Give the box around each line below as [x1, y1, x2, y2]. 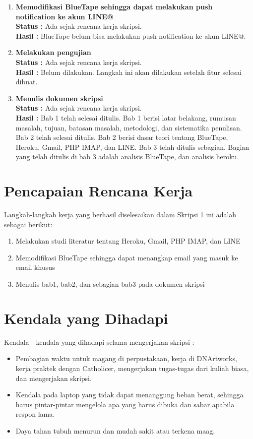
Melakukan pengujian [15, 47, 91, 58]
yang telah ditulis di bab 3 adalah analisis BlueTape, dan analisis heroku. [15, 151, 239, 162]
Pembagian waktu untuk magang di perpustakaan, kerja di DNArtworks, [15, 353, 237, 364]
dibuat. [15, 76, 38, 87]
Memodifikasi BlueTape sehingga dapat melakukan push [15, 1, 213, 11]
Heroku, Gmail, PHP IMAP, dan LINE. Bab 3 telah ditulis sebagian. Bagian [15, 141, 250, 152]
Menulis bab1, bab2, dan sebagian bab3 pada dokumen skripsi [15, 279, 205, 289]
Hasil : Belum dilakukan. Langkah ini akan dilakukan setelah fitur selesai [15, 66, 242, 77]
